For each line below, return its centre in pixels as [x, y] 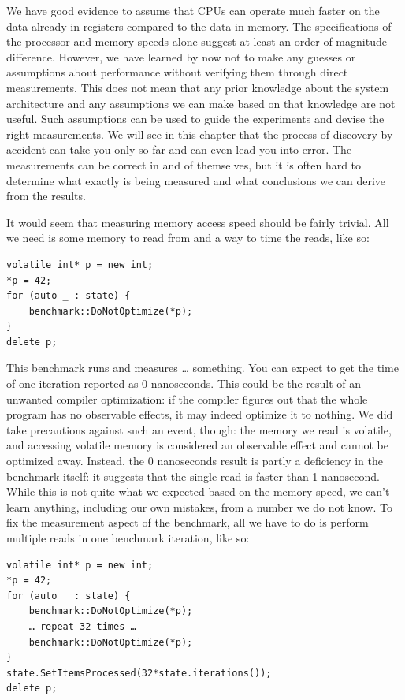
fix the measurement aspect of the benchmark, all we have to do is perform [188, 522]
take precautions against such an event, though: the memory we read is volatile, [199, 429]
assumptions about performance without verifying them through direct [177, 72]
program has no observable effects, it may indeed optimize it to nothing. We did [200, 414]
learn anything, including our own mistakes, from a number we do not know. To [199, 506]
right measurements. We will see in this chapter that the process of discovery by [200, 134]
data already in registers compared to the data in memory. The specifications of [199, 26]
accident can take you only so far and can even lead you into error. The [179, 149]
